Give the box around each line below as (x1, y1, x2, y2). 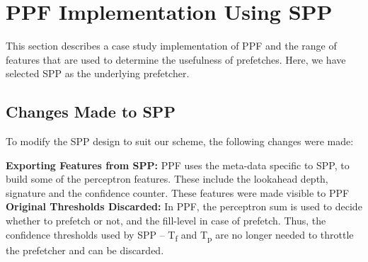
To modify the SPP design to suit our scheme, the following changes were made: (6, 134, 354, 149)
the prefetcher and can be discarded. (6, 242, 164, 257)
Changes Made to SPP (6, 101, 176, 123)
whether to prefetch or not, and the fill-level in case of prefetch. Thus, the (6, 213, 326, 228)
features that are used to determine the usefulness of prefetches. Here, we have (6, 52, 346, 67)
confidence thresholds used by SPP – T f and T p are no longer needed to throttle (6, 227, 354, 244)
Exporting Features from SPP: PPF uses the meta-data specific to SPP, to (6, 157, 350, 172)
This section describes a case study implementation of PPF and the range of (6, 38, 337, 53)
